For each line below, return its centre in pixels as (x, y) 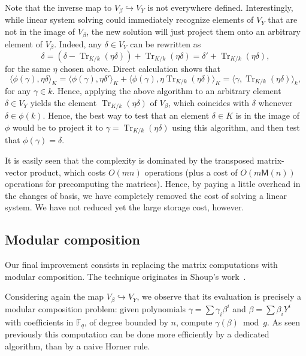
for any (18, 91)
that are (283, 19)
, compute (194, 322)
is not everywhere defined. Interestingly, (220, 7)
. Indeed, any (78, 43)
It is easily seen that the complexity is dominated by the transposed (130, 160)
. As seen (283, 322)
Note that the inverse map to (58, 7)
